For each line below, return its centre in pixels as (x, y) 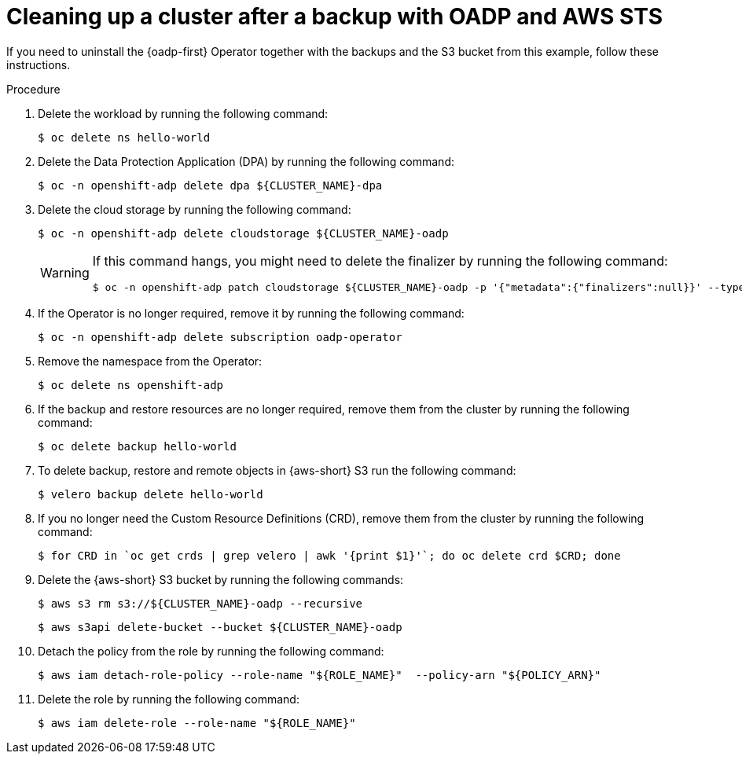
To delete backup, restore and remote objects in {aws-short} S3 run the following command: (277, 470)
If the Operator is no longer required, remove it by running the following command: (251, 313)
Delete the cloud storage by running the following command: (195, 209)
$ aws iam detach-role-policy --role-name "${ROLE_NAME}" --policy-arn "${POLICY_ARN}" (320, 675)
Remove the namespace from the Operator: (150, 361)
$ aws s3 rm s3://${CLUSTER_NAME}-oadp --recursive (200, 603)
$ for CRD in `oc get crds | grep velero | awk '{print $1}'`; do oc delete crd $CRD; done (329, 555)
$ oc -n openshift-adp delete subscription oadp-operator (220, 337)
